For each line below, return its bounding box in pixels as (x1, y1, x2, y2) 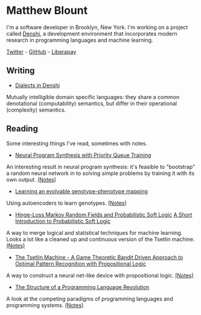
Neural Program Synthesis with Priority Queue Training (14, 151, 152, 159)
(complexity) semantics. (6, 106, 66, 113)
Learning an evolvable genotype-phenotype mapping (14, 188, 148, 195)
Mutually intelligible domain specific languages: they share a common (6, 93, 180, 100)
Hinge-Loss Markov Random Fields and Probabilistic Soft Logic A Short (14, 211, 193, 218)
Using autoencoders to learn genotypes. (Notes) (6, 199, 127, 206)
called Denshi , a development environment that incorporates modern (6, 30, 177, 37)
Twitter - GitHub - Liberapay (6, 48, 77, 55)
